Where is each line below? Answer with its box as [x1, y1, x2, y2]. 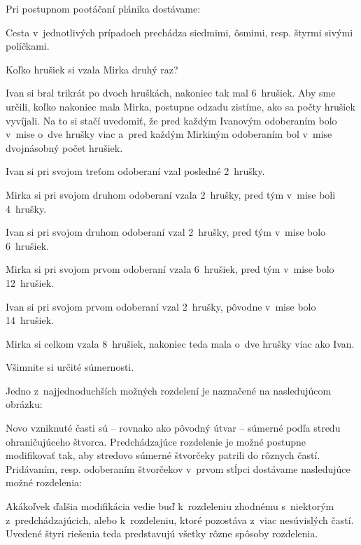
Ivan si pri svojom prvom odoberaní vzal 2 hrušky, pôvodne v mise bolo [6, 299, 316, 313]
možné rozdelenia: [6, 475, 82, 490]
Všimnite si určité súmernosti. [6, 360, 134, 374]
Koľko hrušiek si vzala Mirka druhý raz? [6, 62, 178, 76]
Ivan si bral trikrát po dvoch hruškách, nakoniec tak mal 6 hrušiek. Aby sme [6, 85, 336, 100]
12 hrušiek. [6, 275, 54, 290]
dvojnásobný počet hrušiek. [6, 140, 123, 155]
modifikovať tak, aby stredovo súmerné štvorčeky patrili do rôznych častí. [6, 448, 320, 462]
